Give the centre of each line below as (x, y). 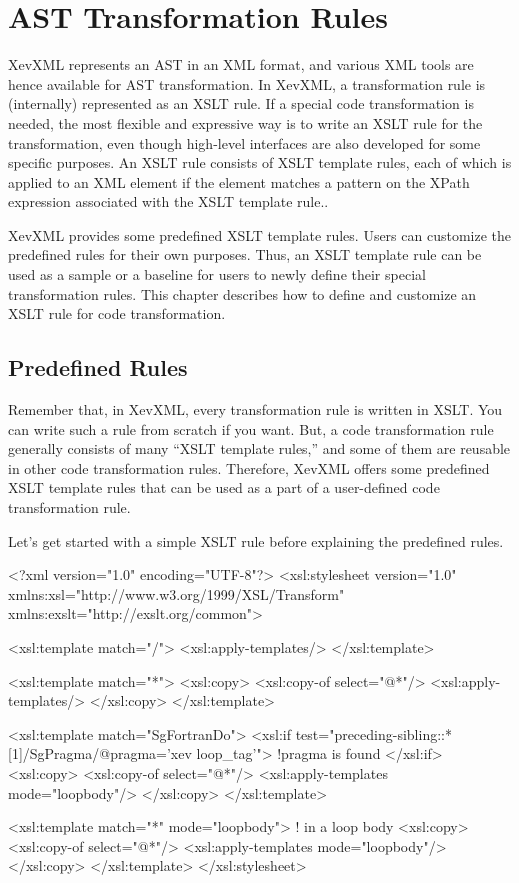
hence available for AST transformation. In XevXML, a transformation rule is (247, 83)
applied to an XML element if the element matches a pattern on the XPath (239, 181)
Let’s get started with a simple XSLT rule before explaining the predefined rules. (256, 540)
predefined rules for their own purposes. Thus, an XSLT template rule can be (245, 254)
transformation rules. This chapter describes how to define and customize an (242, 293)
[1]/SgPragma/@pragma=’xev (100, 753)
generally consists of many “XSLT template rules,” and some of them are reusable (259, 448)
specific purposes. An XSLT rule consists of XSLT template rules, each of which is (260, 162)
